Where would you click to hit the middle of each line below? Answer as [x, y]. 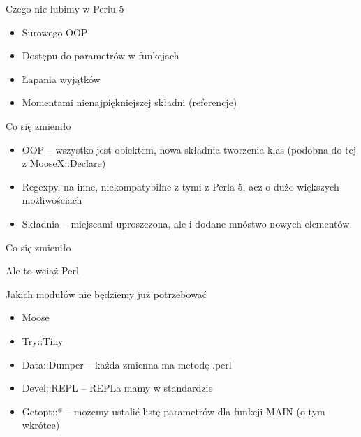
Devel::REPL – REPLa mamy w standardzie [117, 388]
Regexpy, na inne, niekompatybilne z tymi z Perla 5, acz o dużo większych [180, 186]
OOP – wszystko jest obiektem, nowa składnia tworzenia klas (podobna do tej [189, 149]
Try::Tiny [43, 340]
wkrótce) [41, 425]
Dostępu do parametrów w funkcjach [101, 55]
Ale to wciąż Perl [42, 271]
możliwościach [52, 200]
